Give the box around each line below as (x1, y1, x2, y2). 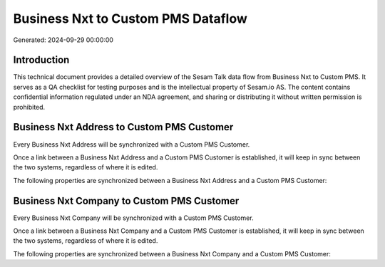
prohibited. (13, 103, 46, 111)
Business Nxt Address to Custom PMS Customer (13, 121, 234, 133)
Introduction (13, 54, 70, 66)
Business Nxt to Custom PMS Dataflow (13, 11, 247, 26)
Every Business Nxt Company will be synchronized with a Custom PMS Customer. (13, 214, 254, 222)
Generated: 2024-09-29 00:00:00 (13, 36, 114, 44)
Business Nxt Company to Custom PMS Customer (13, 194, 240, 206)
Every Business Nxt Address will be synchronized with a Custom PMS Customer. (13, 140, 250, 149)
